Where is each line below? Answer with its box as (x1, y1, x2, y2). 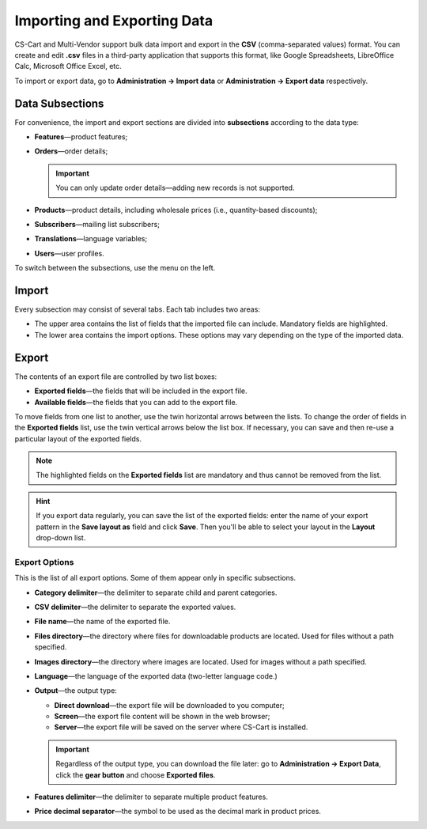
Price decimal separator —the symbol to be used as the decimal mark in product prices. (34, 807, 322, 816)
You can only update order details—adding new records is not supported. (55, 183, 295, 193)
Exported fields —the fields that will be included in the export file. (34, 386, 248, 396)
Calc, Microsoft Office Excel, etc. (14, 62, 122, 71)
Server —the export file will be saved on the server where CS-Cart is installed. (54, 722, 308, 732)
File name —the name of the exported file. (34, 617, 171, 626)
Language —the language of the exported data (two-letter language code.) (34, 671, 278, 680)
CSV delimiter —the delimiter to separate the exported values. (34, 602, 236, 611)
